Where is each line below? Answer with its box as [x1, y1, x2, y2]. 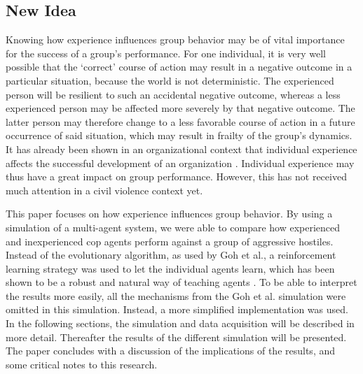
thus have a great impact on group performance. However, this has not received [6, 169, 347, 184]
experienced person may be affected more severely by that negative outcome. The [6, 101, 355, 115]
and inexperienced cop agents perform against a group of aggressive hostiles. [6, 233, 334, 248]
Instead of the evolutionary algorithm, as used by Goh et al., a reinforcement [6, 247, 336, 262]
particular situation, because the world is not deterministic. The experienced [6, 73, 334, 87]
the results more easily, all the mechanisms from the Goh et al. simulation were [6, 288, 346, 303]
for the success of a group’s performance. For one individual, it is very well [6, 45, 326, 60]
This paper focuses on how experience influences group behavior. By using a [6, 206, 333, 221]
